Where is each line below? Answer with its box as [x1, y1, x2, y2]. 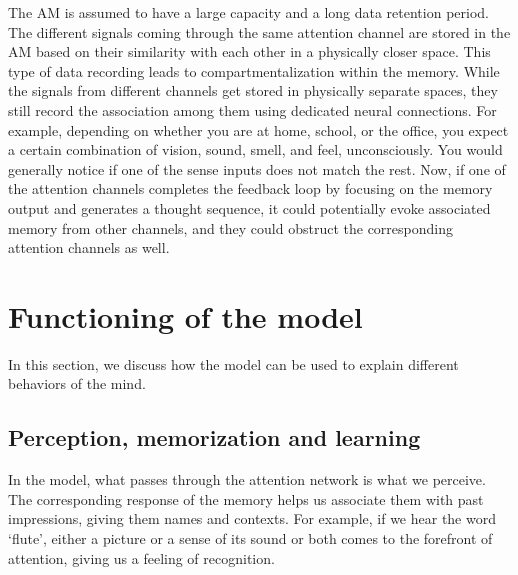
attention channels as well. [8, 237, 170, 258]
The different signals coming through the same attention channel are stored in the [8, 21, 511, 42]
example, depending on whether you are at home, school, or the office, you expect [8, 119, 509, 140]
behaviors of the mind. [8, 373, 146, 394]
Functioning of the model [8, 295, 363, 336]
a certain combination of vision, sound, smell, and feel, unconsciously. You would [8, 139, 503, 160]
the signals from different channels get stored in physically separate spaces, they [8, 80, 498, 101]
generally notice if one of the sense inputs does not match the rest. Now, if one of [8, 158, 506, 179]
